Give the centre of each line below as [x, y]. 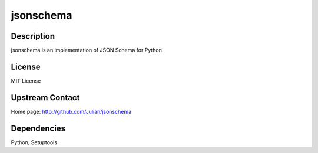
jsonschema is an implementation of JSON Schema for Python [86, 50]
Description [33, 36]
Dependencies [38, 128]
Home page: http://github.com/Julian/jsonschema [71, 111]
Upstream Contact [45, 98]
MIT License [26, 81]
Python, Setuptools [34, 142]
